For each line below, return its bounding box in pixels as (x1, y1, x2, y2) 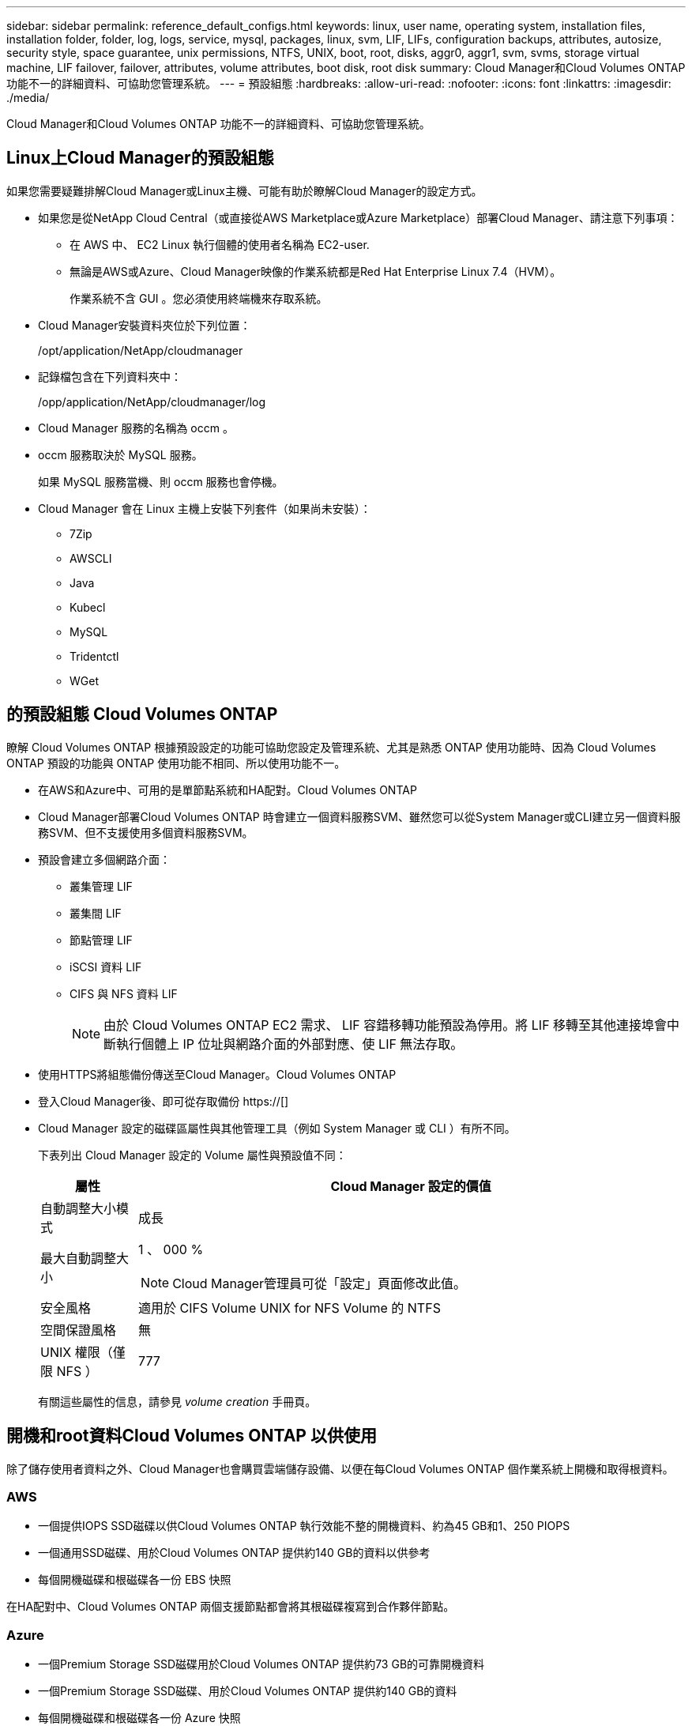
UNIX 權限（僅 (40, 1343, 126, 1360)
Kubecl (70, 600, 106, 614)
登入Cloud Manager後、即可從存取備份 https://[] (38, 1094, 289, 1108)
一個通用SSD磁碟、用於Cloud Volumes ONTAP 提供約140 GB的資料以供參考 (38, 1546, 431, 1560)
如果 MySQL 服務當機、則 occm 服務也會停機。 (38, 474, 284, 488)
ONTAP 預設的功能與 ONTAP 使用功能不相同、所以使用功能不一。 (6, 756, 346, 770)
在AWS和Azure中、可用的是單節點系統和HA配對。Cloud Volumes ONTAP (38, 782, 417, 797)
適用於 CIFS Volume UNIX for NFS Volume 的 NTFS (138, 1299, 441, 1316)
